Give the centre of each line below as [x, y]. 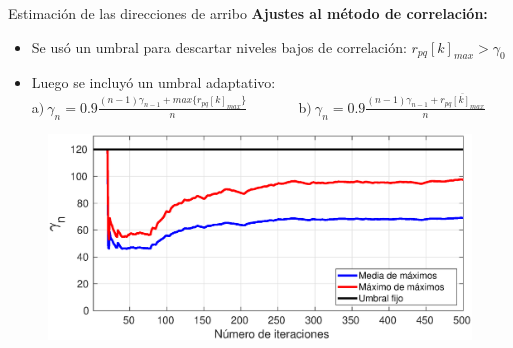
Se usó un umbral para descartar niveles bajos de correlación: [219, 46]
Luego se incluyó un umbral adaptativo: [153, 82]
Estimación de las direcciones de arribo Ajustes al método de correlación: [248, 13]
